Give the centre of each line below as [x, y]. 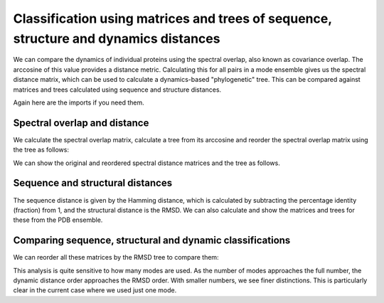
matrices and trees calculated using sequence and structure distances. [117, 90]
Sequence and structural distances [93, 183]
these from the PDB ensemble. [58, 220]
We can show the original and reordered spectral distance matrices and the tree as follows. [146, 163]
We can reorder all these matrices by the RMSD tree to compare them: [116, 257]
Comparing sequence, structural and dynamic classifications [152, 241]
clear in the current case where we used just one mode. [95, 290]
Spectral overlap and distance [81, 123]
